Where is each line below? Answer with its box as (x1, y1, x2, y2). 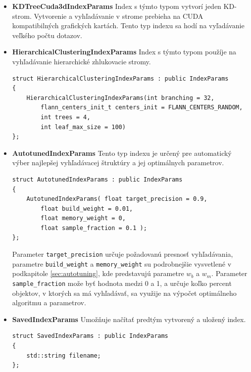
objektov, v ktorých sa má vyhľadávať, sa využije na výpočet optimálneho (12, 287, 237, 298)
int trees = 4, (41, 113, 91, 121)
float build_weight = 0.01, (41, 205, 133, 212)
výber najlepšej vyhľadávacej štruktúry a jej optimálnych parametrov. (12, 157, 224, 168)
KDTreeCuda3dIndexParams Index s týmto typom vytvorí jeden (12, 1, 221, 11)
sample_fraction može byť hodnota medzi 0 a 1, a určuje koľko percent (12, 278, 232, 288)
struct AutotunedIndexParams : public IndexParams (12, 176, 183, 183)
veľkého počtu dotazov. (12, 30, 82, 40)
